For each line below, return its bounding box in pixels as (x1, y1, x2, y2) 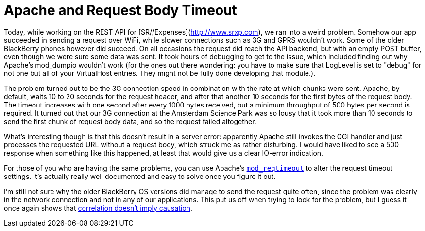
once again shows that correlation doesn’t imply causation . (4, 203, 193, 212)
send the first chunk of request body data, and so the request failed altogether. (4, 117, 256, 125)
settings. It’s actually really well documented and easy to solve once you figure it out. (4, 172, 276, 180)
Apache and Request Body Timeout (4, 2, 237, 18)
